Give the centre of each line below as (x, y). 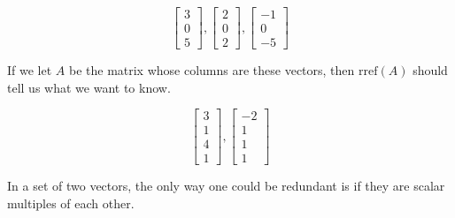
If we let (30, 70)
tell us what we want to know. (89, 87)
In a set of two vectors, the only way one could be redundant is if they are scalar (226, 186)
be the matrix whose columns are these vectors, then (212, 70)
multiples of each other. (71, 203)
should (430, 70)
